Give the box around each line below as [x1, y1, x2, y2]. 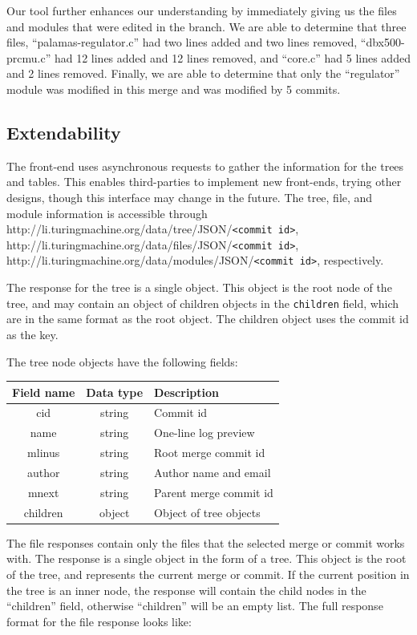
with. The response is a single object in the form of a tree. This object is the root [6, 550, 407, 567]
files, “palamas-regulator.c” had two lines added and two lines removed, [6, 34, 358, 51]
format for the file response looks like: [6, 613, 192, 629]
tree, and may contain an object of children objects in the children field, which [6, 294, 399, 311]
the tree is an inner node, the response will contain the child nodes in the [6, 581, 366, 598]
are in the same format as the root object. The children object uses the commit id [6, 310, 409, 327]
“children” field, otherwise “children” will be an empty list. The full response [6, 597, 383, 614]
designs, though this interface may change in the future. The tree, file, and [6, 188, 373, 205]
